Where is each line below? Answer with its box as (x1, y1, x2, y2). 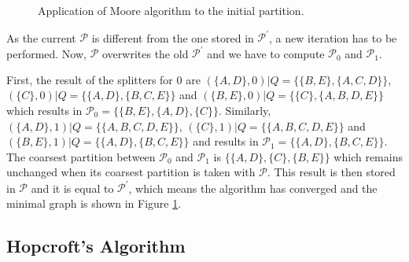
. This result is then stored (267, 164, 396, 180)
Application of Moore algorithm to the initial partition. (38, 2, 304, 18)
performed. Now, (6, 45, 87, 61)
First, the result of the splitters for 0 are (6, 71, 201, 87)
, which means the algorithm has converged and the (128, 179, 378, 196)
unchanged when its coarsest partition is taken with (6, 164, 256, 180)
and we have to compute (207, 45, 325, 61)
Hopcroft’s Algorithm (6, 234, 186, 258)
